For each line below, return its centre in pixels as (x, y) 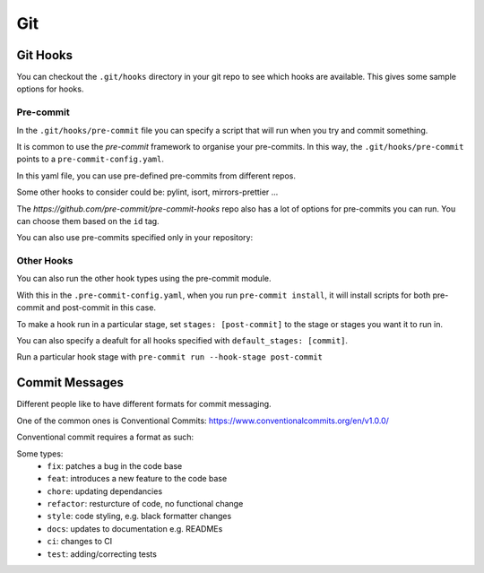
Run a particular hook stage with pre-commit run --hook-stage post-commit (169, 357)
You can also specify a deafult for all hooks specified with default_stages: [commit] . (182, 341)
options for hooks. (50, 89)
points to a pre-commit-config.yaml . (91, 159)
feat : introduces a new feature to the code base (137, 479)
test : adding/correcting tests (102, 554)
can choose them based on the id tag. (88, 221)
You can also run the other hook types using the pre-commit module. (144, 279)
